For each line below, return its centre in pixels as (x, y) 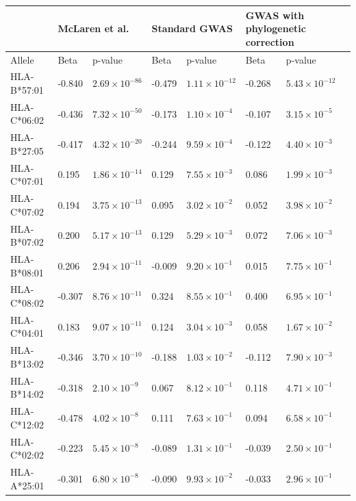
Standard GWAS (192, 28)
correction (270, 41)
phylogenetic (276, 28)
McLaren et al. (93, 28)
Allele (22, 59)
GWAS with (275, 15)
